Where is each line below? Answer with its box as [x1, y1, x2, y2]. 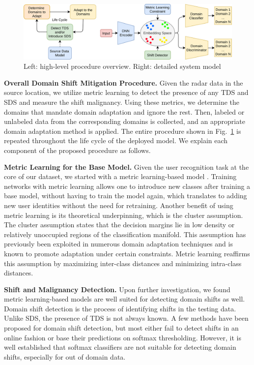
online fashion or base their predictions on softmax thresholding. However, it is [4, 332, 241, 342]
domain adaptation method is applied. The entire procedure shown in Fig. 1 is [4, 125, 241, 136]
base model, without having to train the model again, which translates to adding [4, 190, 247, 201]
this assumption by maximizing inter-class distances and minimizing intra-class [4, 258, 242, 268]
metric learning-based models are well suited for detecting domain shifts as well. [4, 294, 245, 304]
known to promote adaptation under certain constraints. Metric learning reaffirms [4, 248, 250, 258]
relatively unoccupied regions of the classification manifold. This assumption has [4, 229, 246, 239]
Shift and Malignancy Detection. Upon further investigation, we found [4, 284, 230, 294]
